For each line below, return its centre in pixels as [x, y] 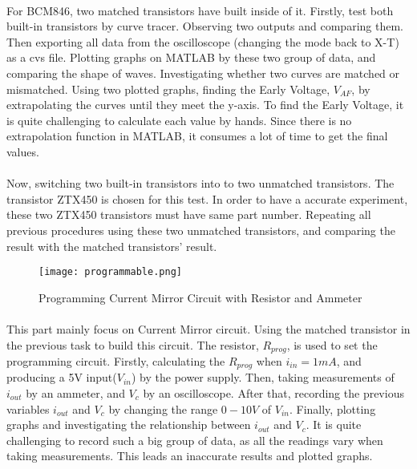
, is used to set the [332, 344]
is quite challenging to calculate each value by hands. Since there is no [179, 120]
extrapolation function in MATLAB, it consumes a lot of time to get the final [197, 136]
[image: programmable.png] [110, 272]
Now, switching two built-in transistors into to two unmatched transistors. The [200, 183]
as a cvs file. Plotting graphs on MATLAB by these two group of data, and [191, 57]
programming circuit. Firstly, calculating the [116, 360]
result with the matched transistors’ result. [112, 246]
